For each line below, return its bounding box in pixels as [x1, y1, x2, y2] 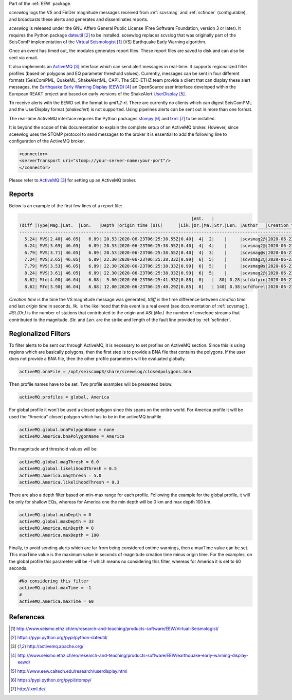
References [9, 613, 45, 621]
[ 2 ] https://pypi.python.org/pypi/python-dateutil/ [10, 635, 108, 640]
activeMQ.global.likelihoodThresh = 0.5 [19, 466, 117, 471]
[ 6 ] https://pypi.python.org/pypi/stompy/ [10, 677, 92, 683]
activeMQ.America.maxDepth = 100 [19, 532, 99, 538]
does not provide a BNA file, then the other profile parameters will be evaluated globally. [9, 356, 186, 362]
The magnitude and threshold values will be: [9, 446, 98, 452]
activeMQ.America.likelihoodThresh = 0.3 [19, 480, 120, 485]
